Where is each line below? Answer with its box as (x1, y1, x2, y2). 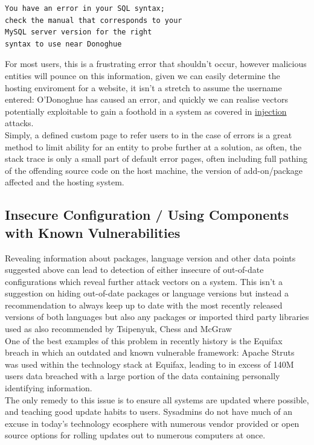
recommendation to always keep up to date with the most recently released (5, 298, 283, 311)
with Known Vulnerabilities (5, 223, 181, 242)
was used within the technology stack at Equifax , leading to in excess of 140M (5, 357, 294, 370)
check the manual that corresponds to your (5, 16, 182, 25)
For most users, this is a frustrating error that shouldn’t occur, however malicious (5, 57, 307, 70)
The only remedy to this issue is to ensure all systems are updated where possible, (5, 393, 309, 406)
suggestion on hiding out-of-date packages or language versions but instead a (5, 287, 289, 299)
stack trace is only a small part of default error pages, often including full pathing (5, 152, 308, 165)
